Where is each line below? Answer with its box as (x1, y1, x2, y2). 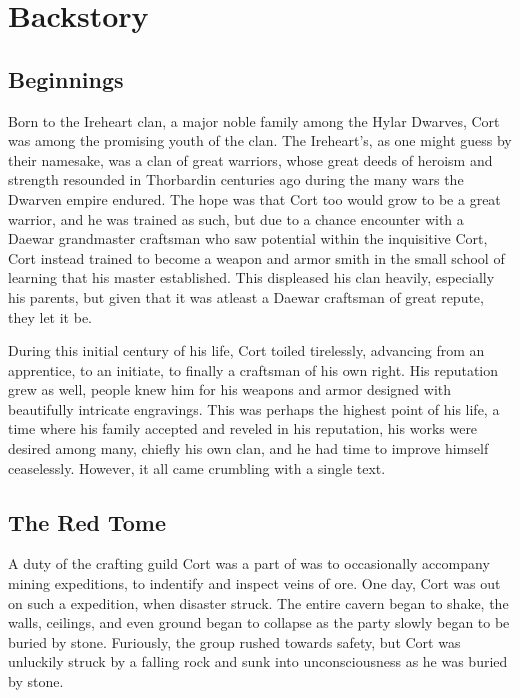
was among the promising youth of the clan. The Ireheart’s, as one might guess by (8, 130, 512, 151)
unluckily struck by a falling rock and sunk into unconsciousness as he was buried (8, 651, 508, 672)
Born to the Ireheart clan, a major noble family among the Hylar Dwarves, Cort (8, 110, 500, 131)
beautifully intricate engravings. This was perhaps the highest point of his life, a (8, 398, 500, 419)
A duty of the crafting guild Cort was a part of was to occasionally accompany (8, 553, 490, 574)
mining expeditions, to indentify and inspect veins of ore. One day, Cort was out (8, 573, 501, 594)
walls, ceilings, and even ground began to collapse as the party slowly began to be (8, 612, 510, 633)
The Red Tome (8, 506, 167, 537)
